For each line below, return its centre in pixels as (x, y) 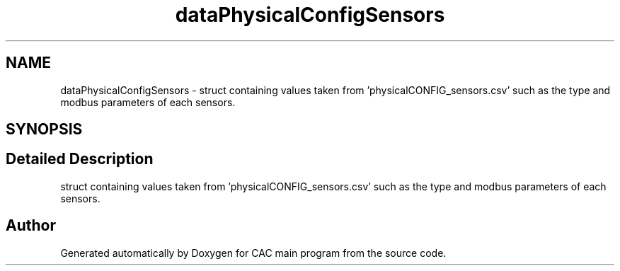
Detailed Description (80, 159)
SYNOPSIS (44, 129)
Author (31, 226)
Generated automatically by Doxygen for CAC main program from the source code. (253, 253)
